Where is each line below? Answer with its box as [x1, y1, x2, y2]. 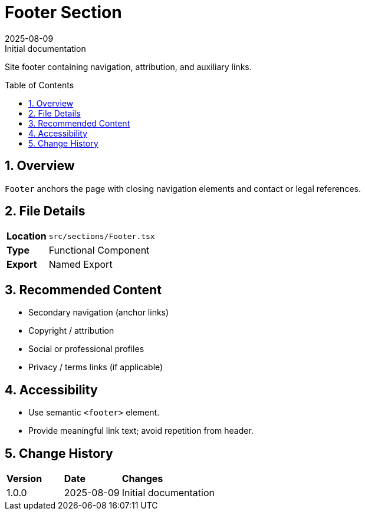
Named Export [48, 258, 113, 271]
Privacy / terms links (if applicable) [28, 362, 163, 373]
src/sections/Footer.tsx [48, 231, 155, 241]
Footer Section [5, 2, 122, 22]
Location [6, 230, 47, 242]
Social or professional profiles [28, 344, 144, 354]
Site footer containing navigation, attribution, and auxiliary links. [5, 61, 252, 72]
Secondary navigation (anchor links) [28, 307, 169, 318]
